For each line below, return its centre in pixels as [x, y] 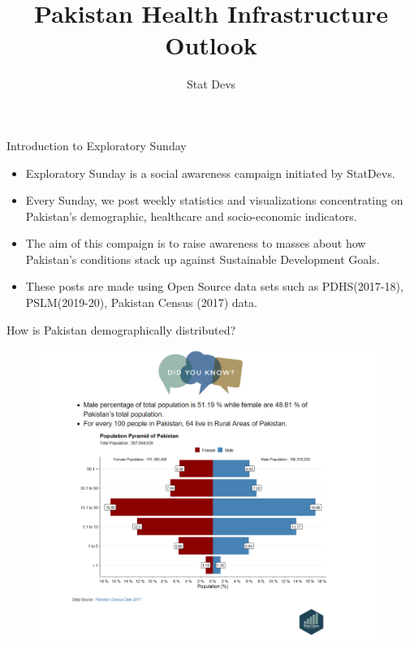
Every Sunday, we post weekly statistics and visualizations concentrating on [214, 200]
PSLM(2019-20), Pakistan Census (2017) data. [141, 302]
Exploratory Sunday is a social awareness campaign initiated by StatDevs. [210, 173]
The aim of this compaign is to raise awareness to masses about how [196, 243]
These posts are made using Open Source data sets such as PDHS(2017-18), [214, 286]
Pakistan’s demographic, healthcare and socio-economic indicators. [191, 216]
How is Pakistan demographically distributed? [121, 329]
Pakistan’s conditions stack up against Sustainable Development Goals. [203, 259]
